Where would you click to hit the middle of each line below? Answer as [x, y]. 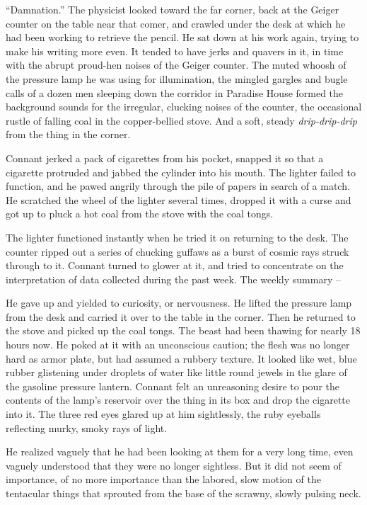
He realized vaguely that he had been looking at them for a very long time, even [180, 452]
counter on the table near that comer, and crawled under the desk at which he [176, 23]
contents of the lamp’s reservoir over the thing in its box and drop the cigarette [178, 400]
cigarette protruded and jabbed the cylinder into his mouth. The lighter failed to [181, 172]
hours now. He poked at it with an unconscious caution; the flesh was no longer [178, 345]
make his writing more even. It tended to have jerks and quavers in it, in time [175, 51]
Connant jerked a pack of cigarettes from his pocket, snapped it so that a [165, 158]
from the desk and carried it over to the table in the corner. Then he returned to [181, 316]
